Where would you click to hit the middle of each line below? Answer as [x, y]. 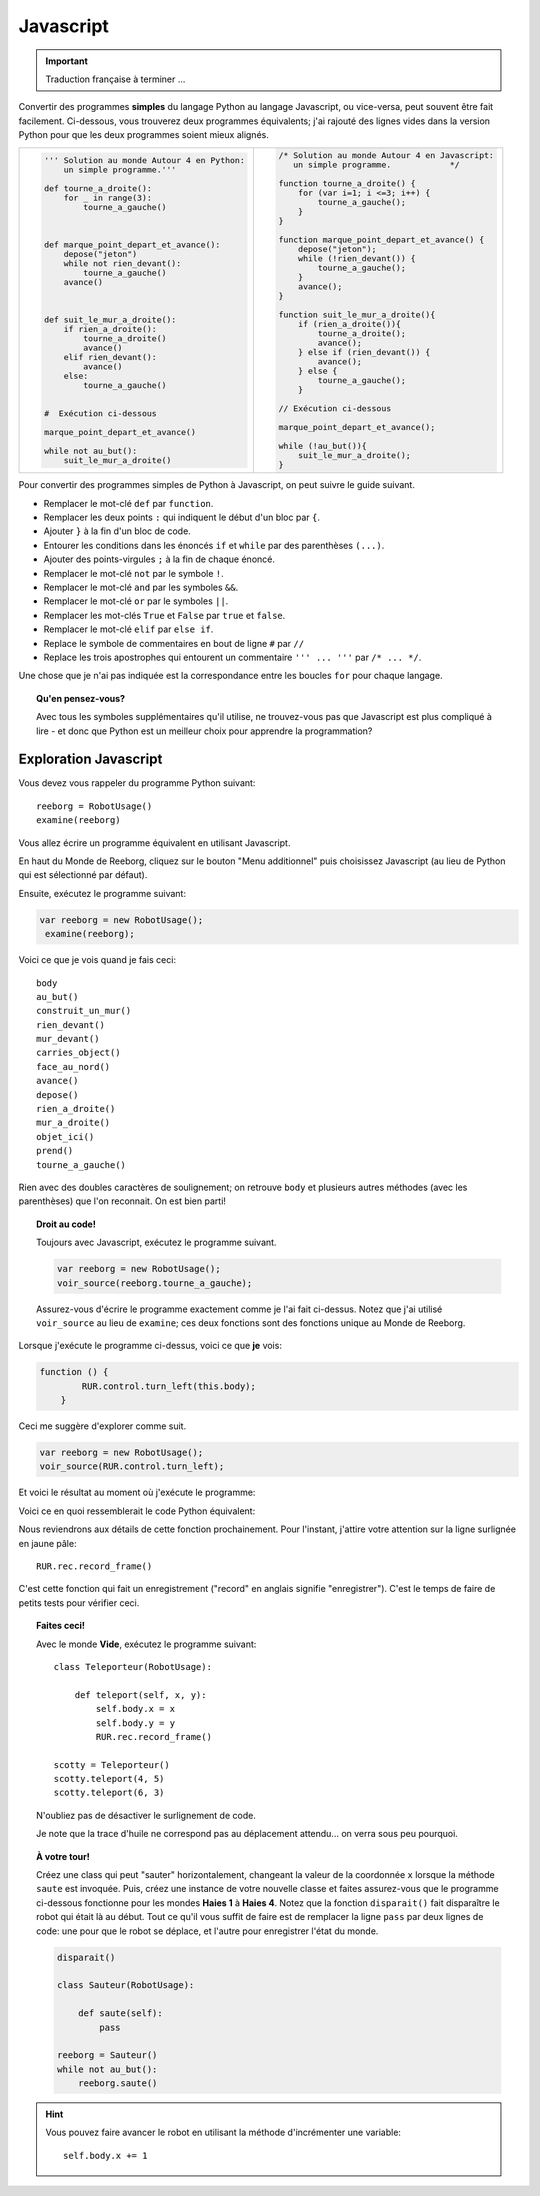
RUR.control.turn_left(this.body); [169, 1386]
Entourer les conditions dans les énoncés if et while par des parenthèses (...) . [214, 545]
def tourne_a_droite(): [97, 188]
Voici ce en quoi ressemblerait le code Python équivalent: [137, 1511]
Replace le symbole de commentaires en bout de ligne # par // [174, 643]
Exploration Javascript [90, 759]
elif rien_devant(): [110, 356]
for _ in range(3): [107, 197]
